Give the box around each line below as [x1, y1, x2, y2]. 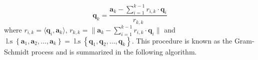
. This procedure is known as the [131, 35, 232, 45]
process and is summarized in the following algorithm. [31, 46, 197, 56]
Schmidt [4, 46, 29, 56]
